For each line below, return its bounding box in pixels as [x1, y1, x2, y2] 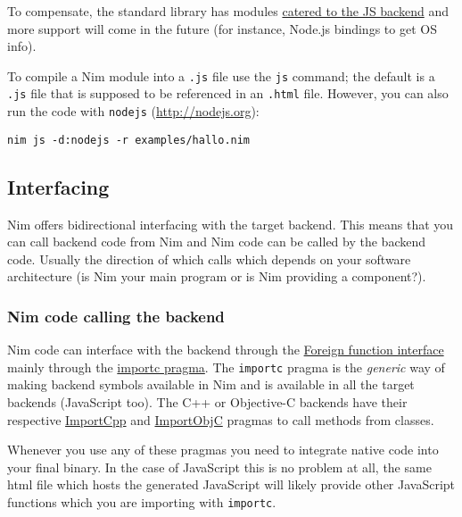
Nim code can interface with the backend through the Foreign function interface [7, 340, 444, 359]
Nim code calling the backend [7, 304, 225, 327]
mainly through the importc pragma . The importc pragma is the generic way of [7, 357, 445, 376]
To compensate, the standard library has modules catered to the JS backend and [7, 2, 449, 20]
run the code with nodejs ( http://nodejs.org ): [7, 102, 260, 121]
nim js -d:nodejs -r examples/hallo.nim [7, 133, 251, 146]
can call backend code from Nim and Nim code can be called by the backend [7, 232, 425, 251]
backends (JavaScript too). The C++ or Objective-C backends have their [7, 393, 408, 412]
